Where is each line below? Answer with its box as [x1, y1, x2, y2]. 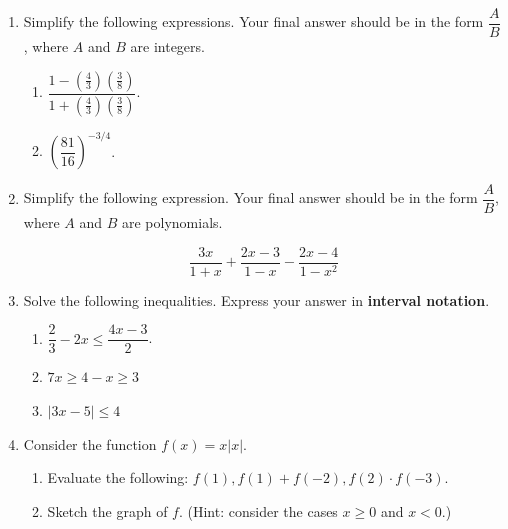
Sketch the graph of [47, 500, 168, 521]
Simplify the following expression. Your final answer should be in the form [23, 187, 478, 208]
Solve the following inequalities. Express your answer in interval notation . [23, 289, 490, 310]
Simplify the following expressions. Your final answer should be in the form [23, 11, 484, 32]
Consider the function [23, 433, 157, 454]
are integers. [130, 36, 205, 57]
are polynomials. [121, 212, 223, 233]
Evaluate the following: [47, 467, 189, 488]
